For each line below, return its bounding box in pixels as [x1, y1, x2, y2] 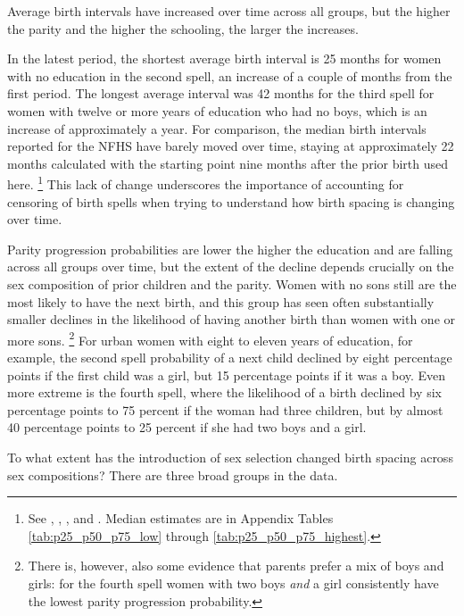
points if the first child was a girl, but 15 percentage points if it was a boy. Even [7, 365, 446, 384]
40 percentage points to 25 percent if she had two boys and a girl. [7, 418, 367, 437]
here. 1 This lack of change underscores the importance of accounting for [7, 172, 404, 193]
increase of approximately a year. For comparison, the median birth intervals [7, 119, 427, 137]
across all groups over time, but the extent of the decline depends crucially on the [7, 257, 454, 276]
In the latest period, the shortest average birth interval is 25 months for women [7, 49, 442, 68]
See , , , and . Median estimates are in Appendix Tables [28, 509, 334, 528]
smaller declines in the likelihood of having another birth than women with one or [7, 310, 456, 329]
